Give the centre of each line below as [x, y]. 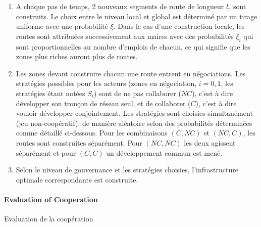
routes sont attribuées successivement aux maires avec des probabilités [125, 36]
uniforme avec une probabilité [62, 26]
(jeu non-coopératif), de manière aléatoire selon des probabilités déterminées [134, 123]
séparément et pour [46, 152]
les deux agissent [210, 142]
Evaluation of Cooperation [51, 199]
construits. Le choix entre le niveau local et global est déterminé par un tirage [137, 16]
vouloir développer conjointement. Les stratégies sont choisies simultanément [134, 113]
